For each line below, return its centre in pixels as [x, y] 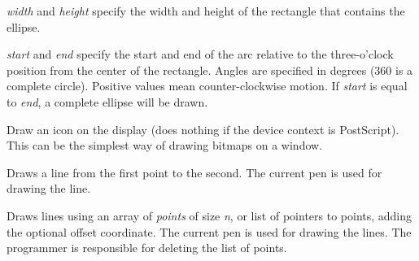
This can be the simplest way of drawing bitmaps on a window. [165, 145]
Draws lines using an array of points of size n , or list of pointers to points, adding [209, 215]
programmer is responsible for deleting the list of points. [147, 248]
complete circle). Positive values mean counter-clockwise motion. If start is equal [207, 86]
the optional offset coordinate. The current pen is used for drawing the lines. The [209, 231]
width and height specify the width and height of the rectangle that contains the [206, 11]
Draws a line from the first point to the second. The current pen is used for [194, 172]
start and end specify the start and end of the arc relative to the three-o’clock [200, 54]
